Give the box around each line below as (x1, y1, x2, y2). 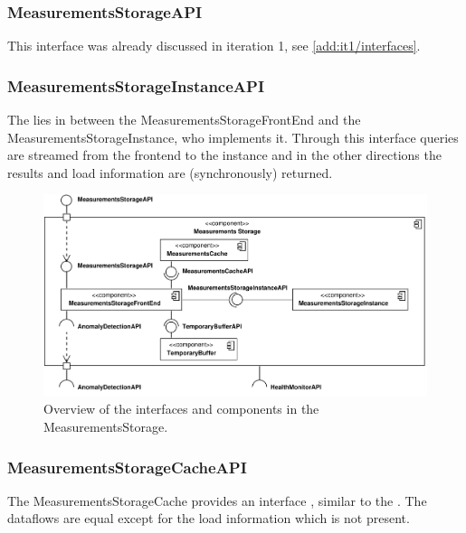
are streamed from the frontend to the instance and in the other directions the (7, 145, 442, 164)
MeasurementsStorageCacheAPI (7, 455, 247, 478)
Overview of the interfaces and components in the (43, 399, 319, 418)
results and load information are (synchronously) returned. (7, 163, 333, 182)
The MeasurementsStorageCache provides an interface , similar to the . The (7, 491, 427, 510)
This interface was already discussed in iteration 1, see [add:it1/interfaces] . (7, 36, 421, 55)
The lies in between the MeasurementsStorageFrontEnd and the (7, 110, 361, 129)
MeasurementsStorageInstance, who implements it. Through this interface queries (7, 127, 459, 146)
